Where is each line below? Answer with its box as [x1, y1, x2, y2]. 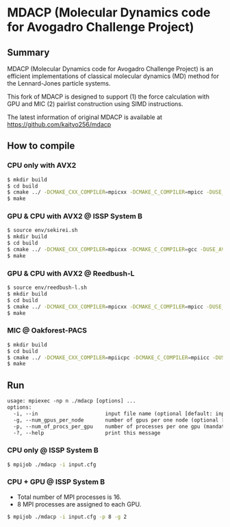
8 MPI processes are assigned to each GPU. [16, 500, 142, 508]
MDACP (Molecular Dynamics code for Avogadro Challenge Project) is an [7, 65, 214, 73]
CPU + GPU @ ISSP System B [7, 477, 105, 487]
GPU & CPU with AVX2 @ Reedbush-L [7, 268, 135, 278]
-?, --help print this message [13, 429, 161, 436]
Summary [7, 47, 50, 58]
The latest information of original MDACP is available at [7, 113, 163, 121]
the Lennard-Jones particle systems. [7, 79, 111, 87]
